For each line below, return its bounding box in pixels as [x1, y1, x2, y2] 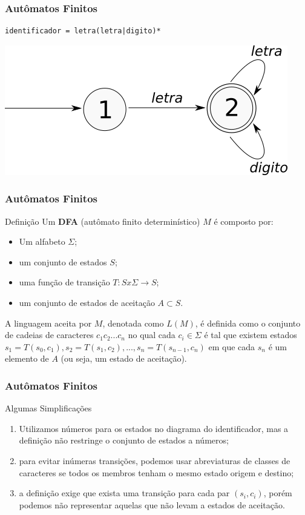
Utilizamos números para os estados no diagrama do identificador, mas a [19, 422, 289, 434]
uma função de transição [19, 276, 110, 288]
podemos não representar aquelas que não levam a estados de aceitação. [19, 498, 285, 511]
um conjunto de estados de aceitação [19, 296, 155, 308]
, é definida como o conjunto [195, 316, 301, 329]
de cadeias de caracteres [5, 328, 94, 341]
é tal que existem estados [204, 328, 297, 341]
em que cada [208, 340, 255, 353]
